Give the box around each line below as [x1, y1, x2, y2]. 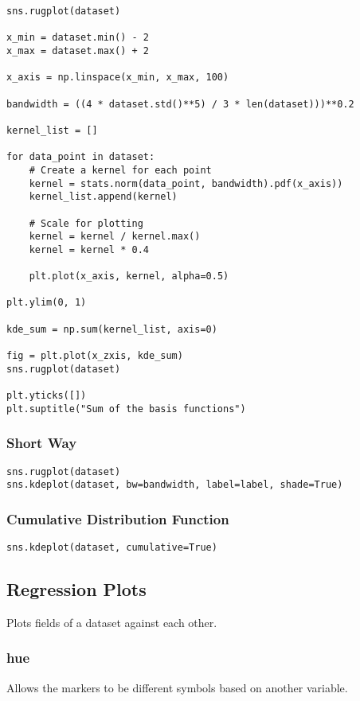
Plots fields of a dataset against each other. [6, 613, 217, 630]
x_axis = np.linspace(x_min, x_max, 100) [6, 72, 229, 84]
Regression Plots [6, 577, 147, 602]
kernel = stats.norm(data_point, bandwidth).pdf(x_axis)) [29, 177, 343, 189]
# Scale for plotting [29, 217, 143, 229]
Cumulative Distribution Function [6, 508, 229, 528]
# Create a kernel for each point [29, 164, 212, 176]
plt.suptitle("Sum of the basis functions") [6, 403, 246, 415]
